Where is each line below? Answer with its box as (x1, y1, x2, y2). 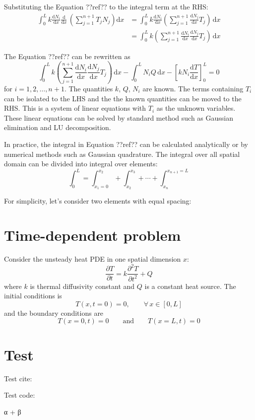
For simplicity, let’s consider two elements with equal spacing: (4, 196, 191, 206)
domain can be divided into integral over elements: (4, 158, 158, 169)
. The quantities (64, 83, 113, 93)
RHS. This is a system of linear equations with (4, 103, 146, 113)
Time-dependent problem (4, 225, 181, 245)
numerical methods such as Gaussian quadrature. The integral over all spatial (4, 148, 240, 159)
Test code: (4, 390, 35, 400)
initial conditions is (4, 290, 62, 301)
